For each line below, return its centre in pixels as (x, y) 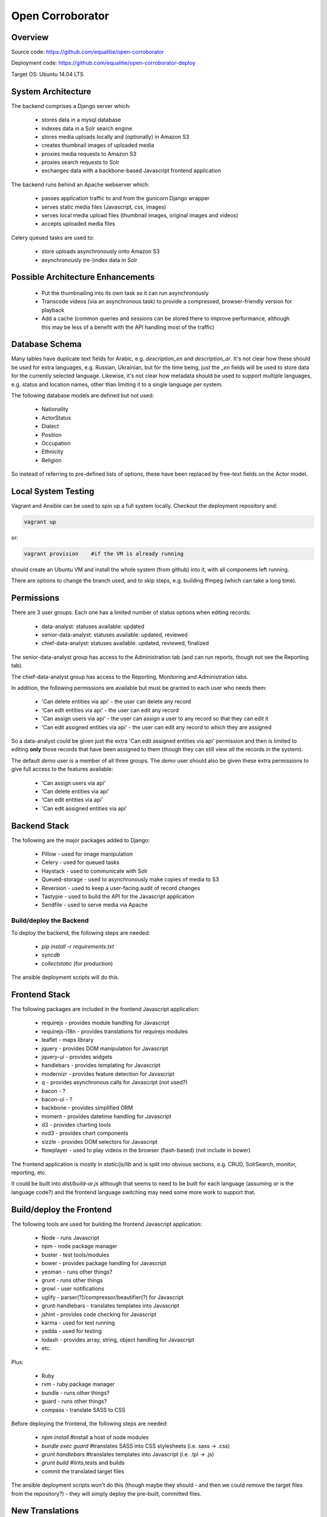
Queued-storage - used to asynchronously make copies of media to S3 (130, 879)
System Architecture (51, 91)
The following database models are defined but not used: (83, 396)
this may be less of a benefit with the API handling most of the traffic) (128, 327)
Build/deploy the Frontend (61, 1210)
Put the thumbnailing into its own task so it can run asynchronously (125, 293)
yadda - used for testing (72, 1331)
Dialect (50, 426)
